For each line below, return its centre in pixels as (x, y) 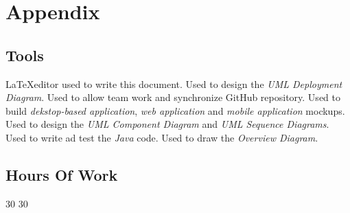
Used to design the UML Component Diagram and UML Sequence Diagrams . (167, 124)
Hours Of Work (62, 174)
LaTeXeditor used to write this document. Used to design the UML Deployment (174, 83)
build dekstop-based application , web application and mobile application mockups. (175, 110)
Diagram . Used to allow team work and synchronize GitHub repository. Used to (173, 97)
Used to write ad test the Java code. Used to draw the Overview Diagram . (162, 137)
